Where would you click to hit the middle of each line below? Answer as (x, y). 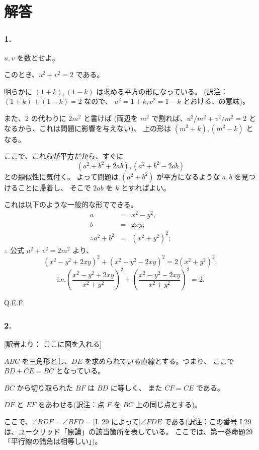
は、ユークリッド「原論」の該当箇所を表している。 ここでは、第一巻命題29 (128, 431)
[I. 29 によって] (117, 422)
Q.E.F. (15, 303)
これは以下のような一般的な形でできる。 (71, 204)
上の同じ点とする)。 (168, 404)
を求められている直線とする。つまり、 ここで (159, 361)
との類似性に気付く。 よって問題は (61, 176)
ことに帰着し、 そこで (54, 187)
